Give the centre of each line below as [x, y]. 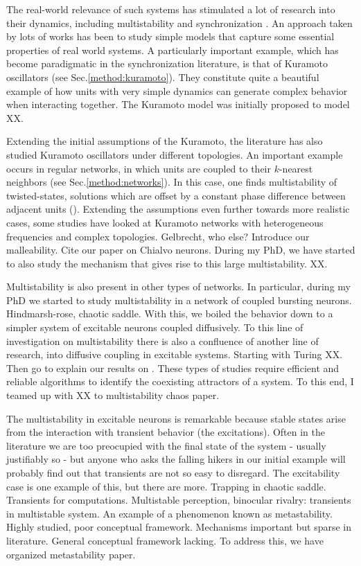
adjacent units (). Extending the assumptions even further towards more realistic [178, 209]
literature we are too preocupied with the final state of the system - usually [166, 445]
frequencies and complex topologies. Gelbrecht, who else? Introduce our [158, 236]
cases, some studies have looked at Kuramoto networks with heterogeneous [165, 222]
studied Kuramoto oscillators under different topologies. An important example [175, 154]
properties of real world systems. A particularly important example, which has [173, 50]
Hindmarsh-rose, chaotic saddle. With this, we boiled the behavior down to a [170, 313]
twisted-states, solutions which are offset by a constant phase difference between [176, 195]
